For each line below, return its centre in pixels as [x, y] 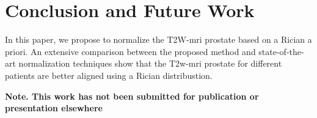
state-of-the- [281, 51]
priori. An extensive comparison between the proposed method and [130, 51]
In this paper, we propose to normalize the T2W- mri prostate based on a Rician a [158, 39]
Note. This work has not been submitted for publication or [132, 96]
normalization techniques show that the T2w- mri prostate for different [150, 63]
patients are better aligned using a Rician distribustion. [109, 75]
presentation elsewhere [54, 108]
